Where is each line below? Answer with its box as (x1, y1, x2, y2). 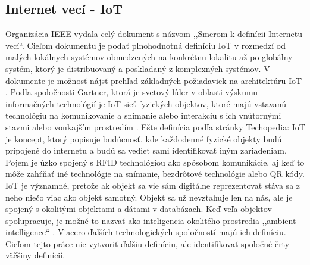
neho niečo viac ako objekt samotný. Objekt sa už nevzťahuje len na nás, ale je (5, 191, 293, 203)
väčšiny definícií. (5, 249, 65, 261)
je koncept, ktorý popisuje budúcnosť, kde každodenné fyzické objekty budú (5, 132, 282, 145)
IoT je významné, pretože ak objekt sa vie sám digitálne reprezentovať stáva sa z (5, 179, 300, 191)
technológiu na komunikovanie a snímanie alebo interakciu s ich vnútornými (5, 109, 281, 121)
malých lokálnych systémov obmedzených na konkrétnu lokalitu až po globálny (5, 51, 293, 63)
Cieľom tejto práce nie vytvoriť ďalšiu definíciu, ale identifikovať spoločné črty (5, 237, 290, 250)
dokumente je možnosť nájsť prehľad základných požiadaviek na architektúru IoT (5, 74, 302, 86)
